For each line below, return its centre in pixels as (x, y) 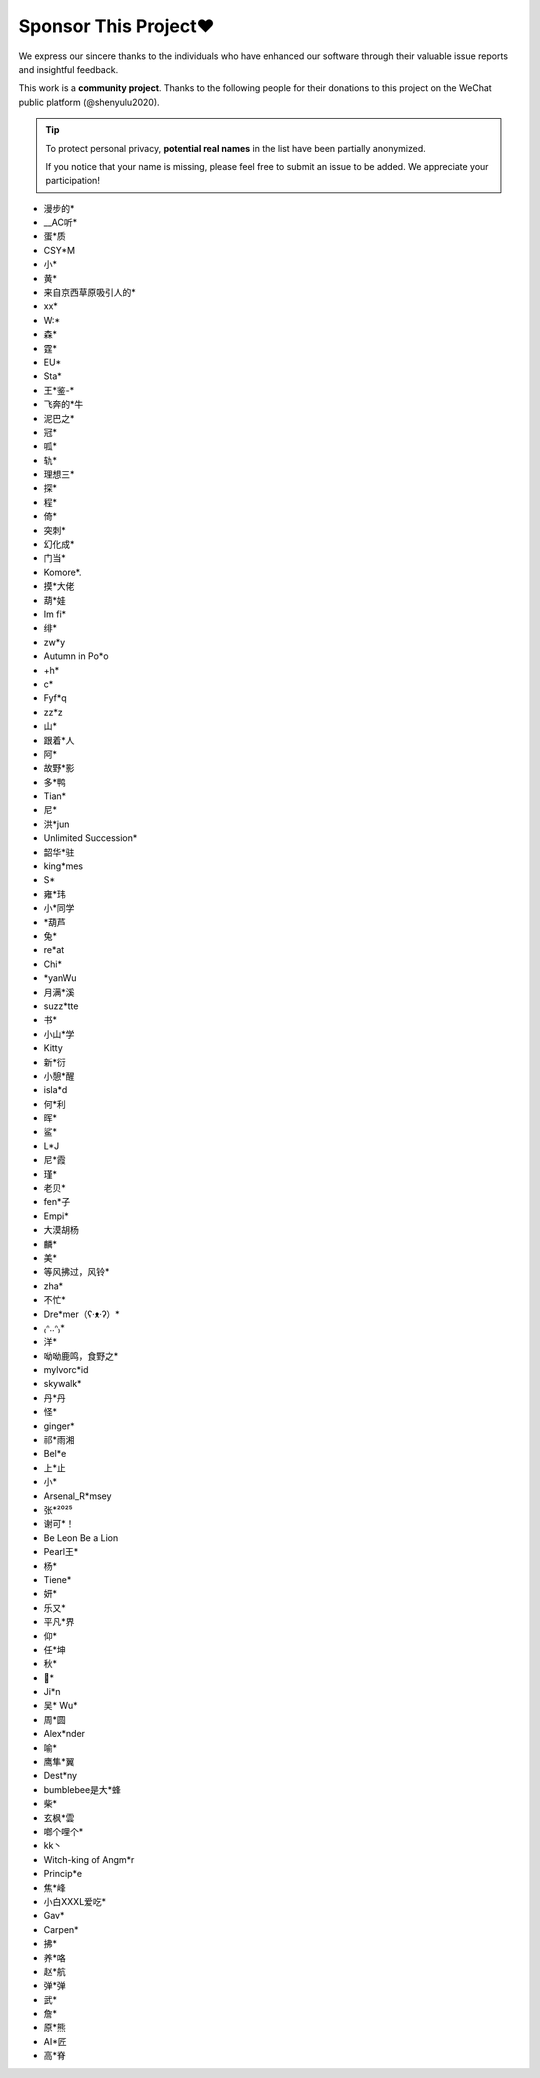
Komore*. (62, 572)
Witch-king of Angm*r (89, 1859)
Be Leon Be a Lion (81, 1537)
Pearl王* (61, 1552)
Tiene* (57, 1579)
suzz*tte (61, 1006)
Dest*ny (60, 1776)
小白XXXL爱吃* (75, 1901)
